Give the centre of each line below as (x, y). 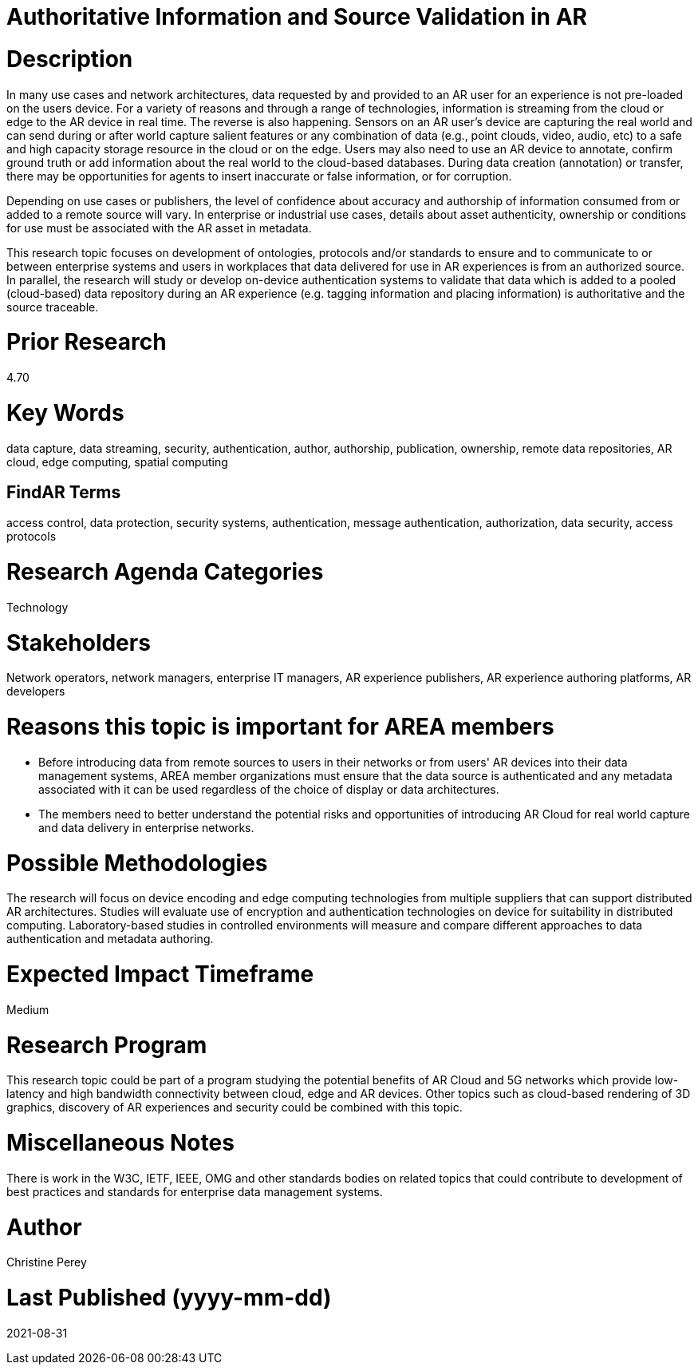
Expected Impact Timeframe (160, 975)
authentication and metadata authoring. (110, 939)
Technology (37, 607)
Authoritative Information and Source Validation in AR (297, 17)
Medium (28, 1009)
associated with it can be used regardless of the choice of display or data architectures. (269, 789)
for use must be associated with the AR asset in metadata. (159, 228)
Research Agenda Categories (165, 572)
